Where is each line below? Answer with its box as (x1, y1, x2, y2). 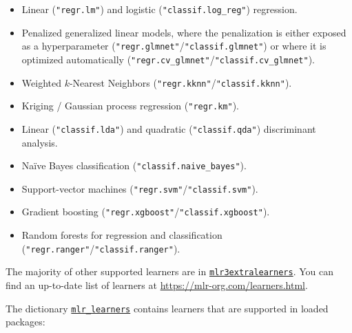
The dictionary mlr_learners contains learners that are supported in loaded (6, 301, 329, 315)
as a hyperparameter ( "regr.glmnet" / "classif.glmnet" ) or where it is (21, 39, 327, 53)
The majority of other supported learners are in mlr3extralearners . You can (6, 264, 334, 279)
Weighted (21, 75, 61, 89)
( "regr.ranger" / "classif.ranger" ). (21, 241, 180, 255)
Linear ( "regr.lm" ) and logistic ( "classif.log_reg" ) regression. (21, 2, 298, 16)
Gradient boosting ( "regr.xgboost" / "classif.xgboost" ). (21, 204, 270, 219)
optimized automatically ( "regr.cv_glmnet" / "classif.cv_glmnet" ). (21, 52, 315, 66)
